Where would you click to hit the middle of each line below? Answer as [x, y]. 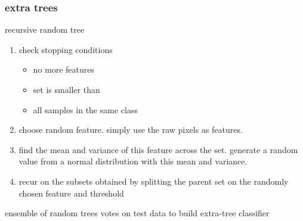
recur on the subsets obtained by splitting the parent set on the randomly [154, 181]
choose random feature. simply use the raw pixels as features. [131, 130]
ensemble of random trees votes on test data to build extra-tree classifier [137, 213]
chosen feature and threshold [71, 193]
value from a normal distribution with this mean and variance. [133, 161]
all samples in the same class [85, 109]
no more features [64, 69]
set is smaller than [67, 89]
